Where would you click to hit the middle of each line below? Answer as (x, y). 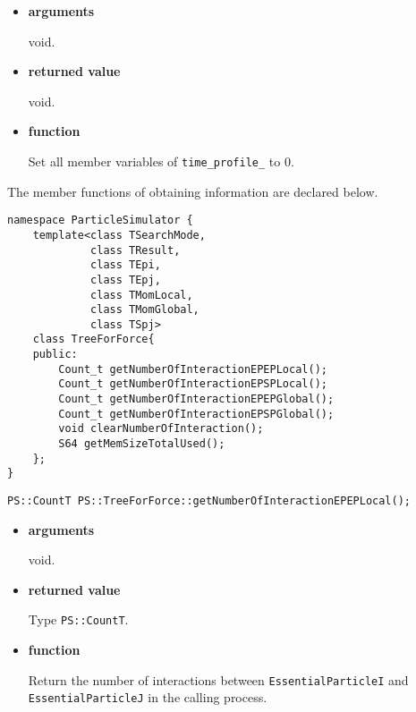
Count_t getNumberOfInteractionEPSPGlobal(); (196, 414)
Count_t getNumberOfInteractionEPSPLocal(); (193, 384)
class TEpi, (126, 265)
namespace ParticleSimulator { (100, 220)
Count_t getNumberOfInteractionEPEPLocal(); (193, 369)
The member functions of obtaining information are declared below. (193, 191)
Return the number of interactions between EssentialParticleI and (218, 679)
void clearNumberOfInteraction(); (161, 429)
